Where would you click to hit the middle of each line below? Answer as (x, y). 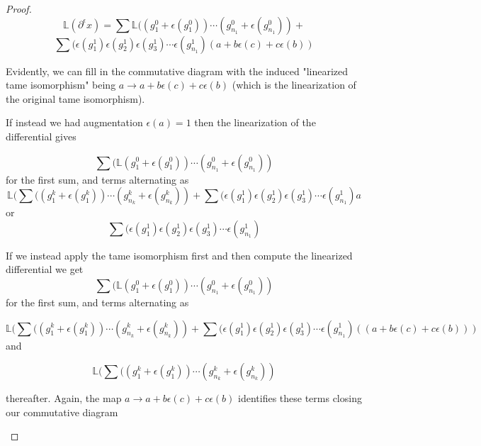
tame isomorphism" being (61, 85)
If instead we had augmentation (74, 122)
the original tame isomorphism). (75, 98)
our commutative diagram (62, 412)
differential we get (45, 269)
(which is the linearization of (294, 85)
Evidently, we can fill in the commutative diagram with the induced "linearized (177, 71)
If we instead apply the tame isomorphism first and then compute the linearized (179, 255)
